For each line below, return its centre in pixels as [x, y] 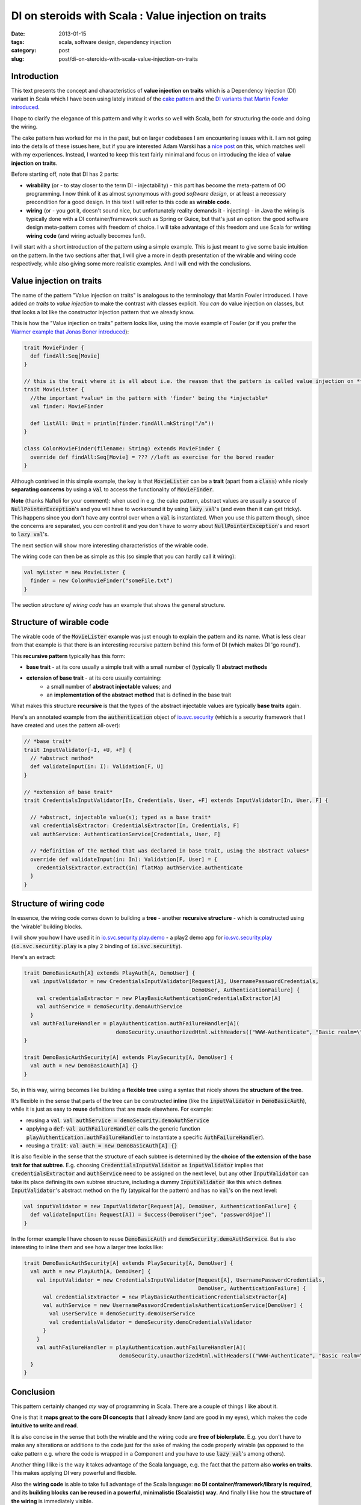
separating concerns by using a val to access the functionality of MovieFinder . [113, 489]
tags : [18, 42]
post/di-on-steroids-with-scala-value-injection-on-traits [128, 59]
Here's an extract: [33, 957]
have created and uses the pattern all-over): [66, 725]
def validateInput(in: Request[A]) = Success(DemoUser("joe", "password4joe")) [151, 1215]
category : [24, 51]
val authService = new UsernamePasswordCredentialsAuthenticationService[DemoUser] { [173, 1305]
